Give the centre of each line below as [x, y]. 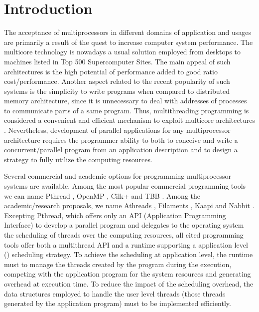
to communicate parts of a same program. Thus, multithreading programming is [127, 110]
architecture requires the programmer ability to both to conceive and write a [121, 140]
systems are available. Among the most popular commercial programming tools [125, 186]
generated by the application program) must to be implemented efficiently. [118, 303]
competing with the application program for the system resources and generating [128, 274]
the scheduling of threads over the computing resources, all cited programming [124, 235]
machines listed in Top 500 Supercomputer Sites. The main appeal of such [117, 61]
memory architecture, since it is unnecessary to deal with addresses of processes [126, 101]
